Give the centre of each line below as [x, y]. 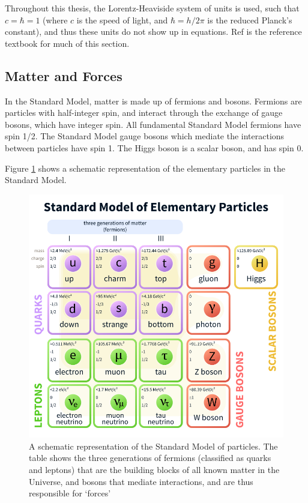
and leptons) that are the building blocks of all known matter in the [154, 469]
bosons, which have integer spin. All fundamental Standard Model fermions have [153, 124]
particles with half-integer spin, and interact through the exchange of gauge [144, 113]
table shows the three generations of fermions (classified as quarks [150, 458]
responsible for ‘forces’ [70, 493]
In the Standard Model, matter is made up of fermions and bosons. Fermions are [153, 101]
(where [55, 20]
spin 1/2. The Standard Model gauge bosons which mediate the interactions [145, 136]
